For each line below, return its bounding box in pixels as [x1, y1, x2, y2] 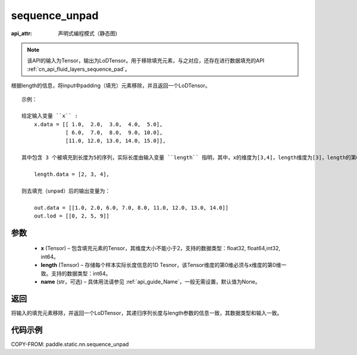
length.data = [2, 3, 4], [33, 171, 110, 178]
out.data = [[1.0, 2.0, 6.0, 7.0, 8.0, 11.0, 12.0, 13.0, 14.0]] [33, 204, 229, 211]
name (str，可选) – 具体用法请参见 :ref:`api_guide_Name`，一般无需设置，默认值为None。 [40, 278, 261, 285]
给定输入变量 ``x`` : [21, 113, 79, 119]
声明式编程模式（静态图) [58, 30, 118, 37]
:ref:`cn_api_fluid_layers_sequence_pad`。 [27, 66, 130, 73]
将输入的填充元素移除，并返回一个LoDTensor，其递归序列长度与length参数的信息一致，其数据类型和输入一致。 [11, 309, 283, 316]
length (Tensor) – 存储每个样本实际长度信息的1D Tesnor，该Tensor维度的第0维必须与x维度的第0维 [40, 261, 281, 269]
